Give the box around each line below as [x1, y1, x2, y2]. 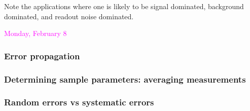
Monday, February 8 [4, 28, 67, 39]
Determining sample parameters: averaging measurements [4, 72, 246, 85]
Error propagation [4, 49, 80, 62]
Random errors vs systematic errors [4, 96, 154, 108]
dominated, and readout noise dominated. [4, 11, 134, 21]
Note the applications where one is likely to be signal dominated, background [4, 1, 244, 11]
